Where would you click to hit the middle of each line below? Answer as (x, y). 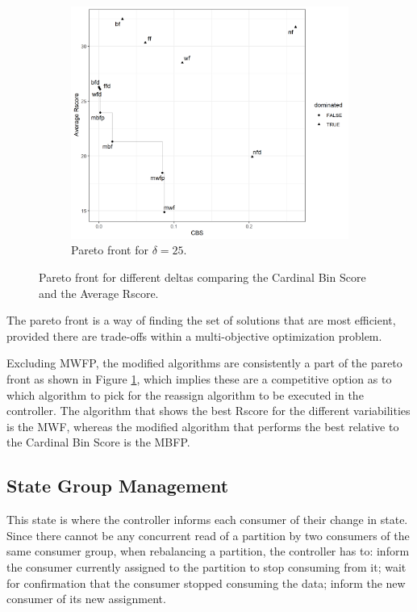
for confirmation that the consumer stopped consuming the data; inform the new (206, 583)
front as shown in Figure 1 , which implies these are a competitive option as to (199, 379)
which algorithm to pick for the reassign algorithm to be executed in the (185, 394)
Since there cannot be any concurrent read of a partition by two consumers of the (208, 535)
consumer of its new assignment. (86, 599)
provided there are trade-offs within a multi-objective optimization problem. (194, 335)
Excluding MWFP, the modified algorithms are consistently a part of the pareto (204, 363)
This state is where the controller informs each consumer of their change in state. (207, 520)
